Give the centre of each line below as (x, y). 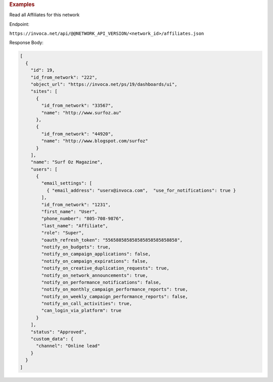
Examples (22, 4)
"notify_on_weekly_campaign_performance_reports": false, (115, 296)
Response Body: (27, 42)
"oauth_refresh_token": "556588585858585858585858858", (112, 240)
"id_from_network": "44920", (77, 134)
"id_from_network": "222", (64, 77)
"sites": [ (44, 91)
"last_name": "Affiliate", (75, 226)
